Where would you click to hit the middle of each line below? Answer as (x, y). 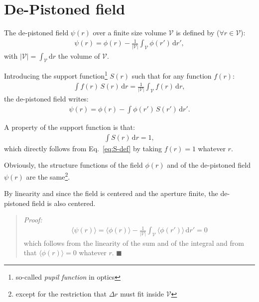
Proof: (33, 220)
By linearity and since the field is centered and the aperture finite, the (111, 193)
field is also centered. (64, 203)
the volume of (79, 55)
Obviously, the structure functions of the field (73, 165)
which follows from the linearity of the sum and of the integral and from (134, 243)
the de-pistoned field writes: (46, 99)
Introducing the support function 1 (56, 75)
